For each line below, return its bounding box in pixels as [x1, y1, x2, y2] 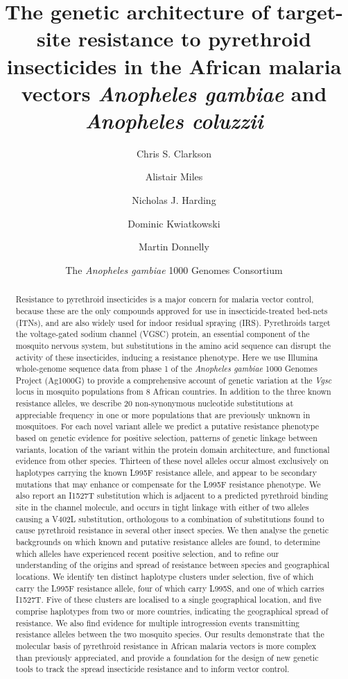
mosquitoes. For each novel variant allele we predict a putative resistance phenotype [15, 420, 319, 432]
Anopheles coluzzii [85, 105, 263, 135]
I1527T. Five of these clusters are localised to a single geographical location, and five [15, 594, 322, 605]
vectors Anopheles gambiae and [21, 78, 327, 108]
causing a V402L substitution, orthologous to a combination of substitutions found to [15, 513, 324, 524]
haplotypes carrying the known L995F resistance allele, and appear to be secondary [15, 467, 317, 479]
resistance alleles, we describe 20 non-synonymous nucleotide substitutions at [15, 397, 294, 409]
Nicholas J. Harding [132, 193, 216, 207]
